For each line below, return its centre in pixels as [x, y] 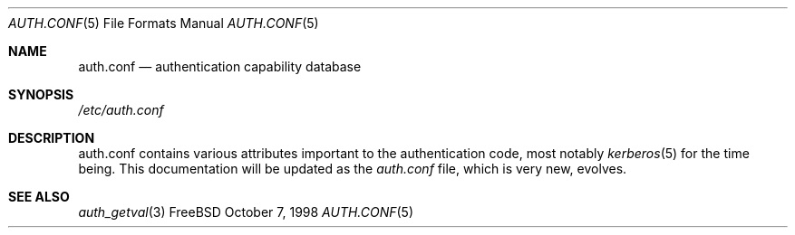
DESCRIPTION [52, 138]
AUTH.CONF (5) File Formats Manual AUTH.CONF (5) [164, 23]
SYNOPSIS [41, 94]
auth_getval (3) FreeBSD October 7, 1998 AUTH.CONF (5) [246, 212]
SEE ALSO [39, 197]
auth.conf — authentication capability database [220, 66]
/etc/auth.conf [121, 110]
